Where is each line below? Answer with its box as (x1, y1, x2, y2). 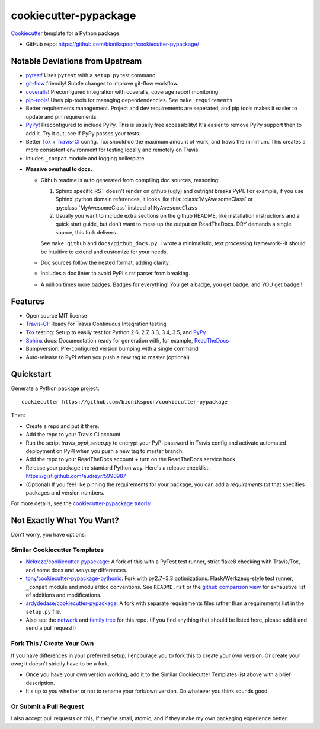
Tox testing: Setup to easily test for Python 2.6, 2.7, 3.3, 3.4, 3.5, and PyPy (25, 328, 206, 335)
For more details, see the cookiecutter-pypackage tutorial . (11, 500, 153, 507)
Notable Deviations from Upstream (11, 56, 142, 66)
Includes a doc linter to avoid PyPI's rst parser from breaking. (40, 270, 191, 277)
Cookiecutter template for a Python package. (11, 30, 121, 37)
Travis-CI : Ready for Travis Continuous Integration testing (25, 321, 167, 328)
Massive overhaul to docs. (25, 166, 92, 173)
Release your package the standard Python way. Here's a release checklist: (25, 464, 210, 471)
